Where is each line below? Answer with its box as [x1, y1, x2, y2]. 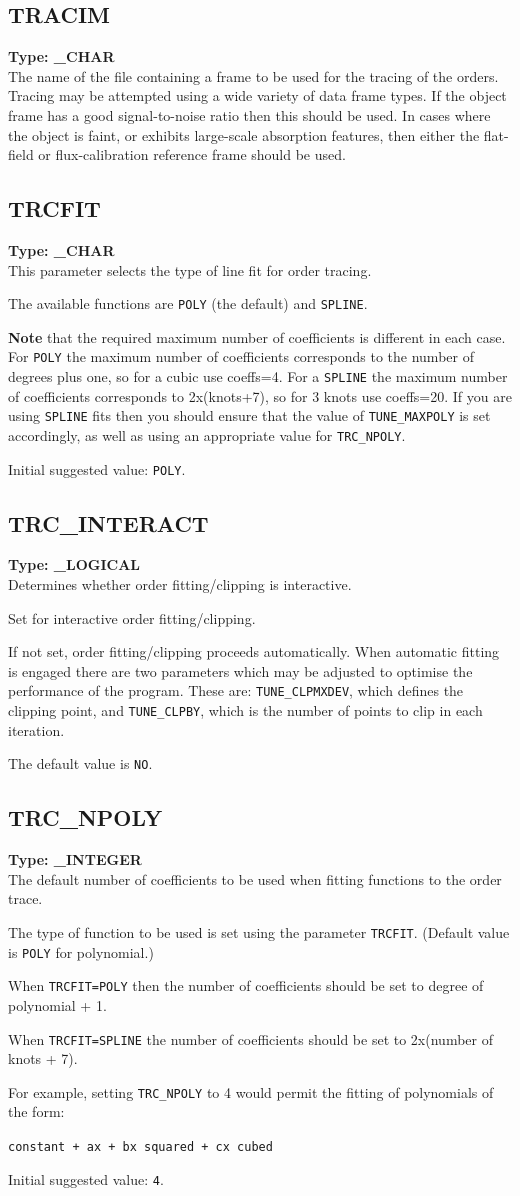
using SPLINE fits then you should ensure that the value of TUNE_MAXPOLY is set [8, 405, 491, 426]
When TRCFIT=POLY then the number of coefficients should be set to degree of [8, 975, 484, 996]
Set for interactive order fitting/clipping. [8, 607, 256, 628]
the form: [8, 1101, 65, 1122]
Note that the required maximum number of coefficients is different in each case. [8, 326, 506, 347]
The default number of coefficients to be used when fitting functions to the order [8, 868, 502, 889]
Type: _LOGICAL [8, 554, 141, 575]
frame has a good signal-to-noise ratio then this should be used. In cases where [8, 104, 491, 125]
